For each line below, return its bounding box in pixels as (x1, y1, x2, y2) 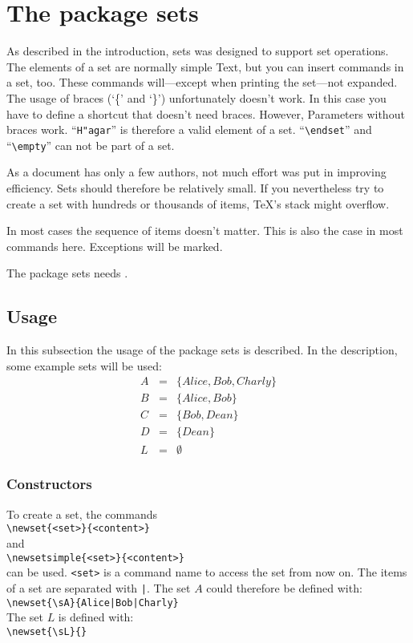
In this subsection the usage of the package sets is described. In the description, (6, 342, 398, 358)
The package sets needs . (6, 265, 128, 281)
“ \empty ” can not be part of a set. (6, 136, 175, 153)
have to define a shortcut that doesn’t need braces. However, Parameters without (6, 105, 405, 122)
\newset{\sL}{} (6, 625, 87, 637)
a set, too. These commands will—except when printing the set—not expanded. (6, 74, 398, 91)
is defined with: (58, 609, 134, 625)
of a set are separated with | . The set (6, 579, 191, 596)
